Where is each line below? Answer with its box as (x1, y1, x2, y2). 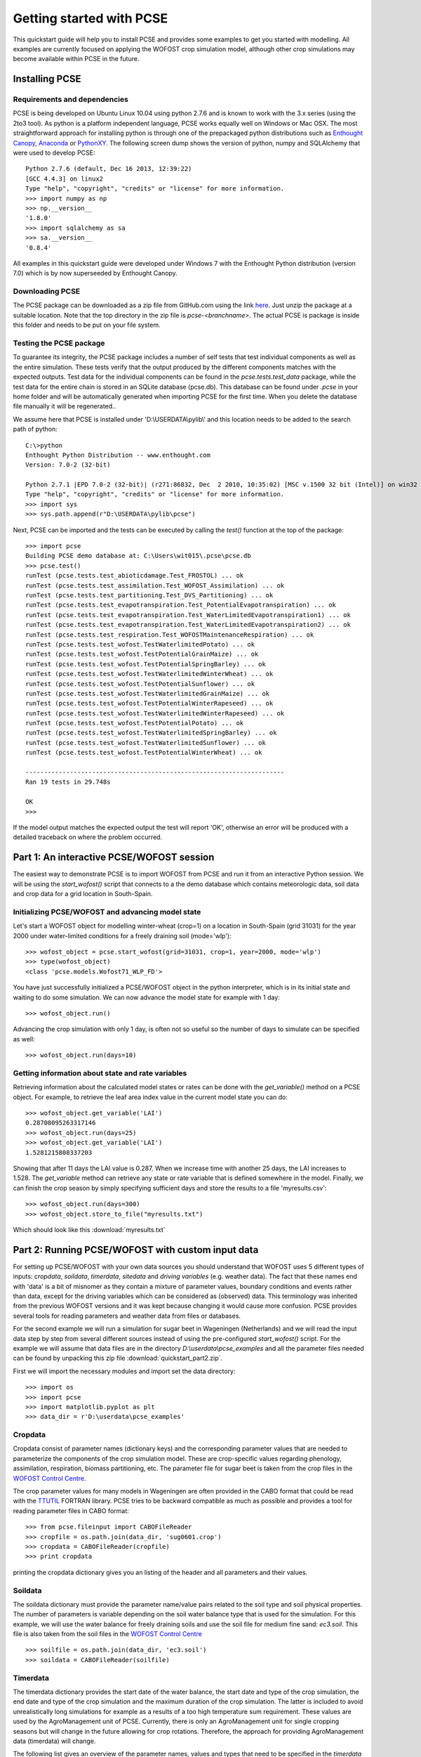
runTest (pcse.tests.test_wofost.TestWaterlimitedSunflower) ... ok (25, 739, 266, 746)
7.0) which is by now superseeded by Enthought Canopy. (13, 269, 178, 278)
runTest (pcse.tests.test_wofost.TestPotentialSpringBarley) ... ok (25, 660, 266, 668)
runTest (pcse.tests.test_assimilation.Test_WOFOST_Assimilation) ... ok (25, 581, 285, 590)
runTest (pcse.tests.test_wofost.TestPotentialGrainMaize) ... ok (25, 650, 259, 659)
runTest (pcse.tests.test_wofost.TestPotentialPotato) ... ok (25, 719, 244, 727)
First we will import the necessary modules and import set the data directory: (13, 1367, 236, 1375)
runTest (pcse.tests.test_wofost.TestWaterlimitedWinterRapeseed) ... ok (25, 709, 285, 717)
